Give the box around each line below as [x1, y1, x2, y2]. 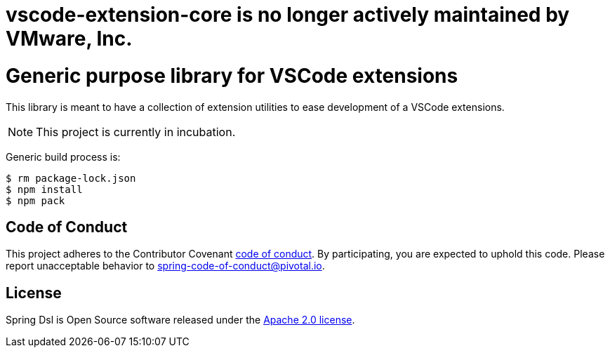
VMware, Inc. [6, 27, 133, 51]
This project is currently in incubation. [36, 124, 236, 139]
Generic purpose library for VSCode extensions [6, 63, 458, 88]
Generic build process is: [6, 150, 121, 163]
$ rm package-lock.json [6, 172, 136, 184]
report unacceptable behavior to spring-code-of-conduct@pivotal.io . [6, 260, 325, 272]
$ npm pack [6, 194, 65, 206]
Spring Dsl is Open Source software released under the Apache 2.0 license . [6, 314, 355, 326]
